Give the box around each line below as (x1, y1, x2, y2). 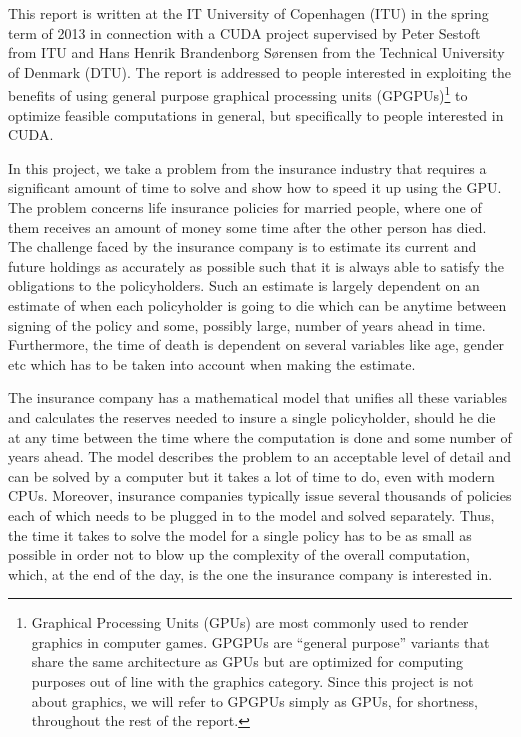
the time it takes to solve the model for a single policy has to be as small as (8, 524, 472, 545)
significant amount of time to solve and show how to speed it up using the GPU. (8, 177, 502, 198)
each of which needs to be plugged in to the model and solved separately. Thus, (8, 504, 495, 525)
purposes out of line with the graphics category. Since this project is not (31, 671, 474, 692)
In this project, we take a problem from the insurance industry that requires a (8, 157, 487, 178)
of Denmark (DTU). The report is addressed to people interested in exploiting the (8, 61, 511, 82)
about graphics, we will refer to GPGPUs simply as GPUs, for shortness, (31, 690, 478, 711)
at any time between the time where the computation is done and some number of (8, 426, 512, 447)
